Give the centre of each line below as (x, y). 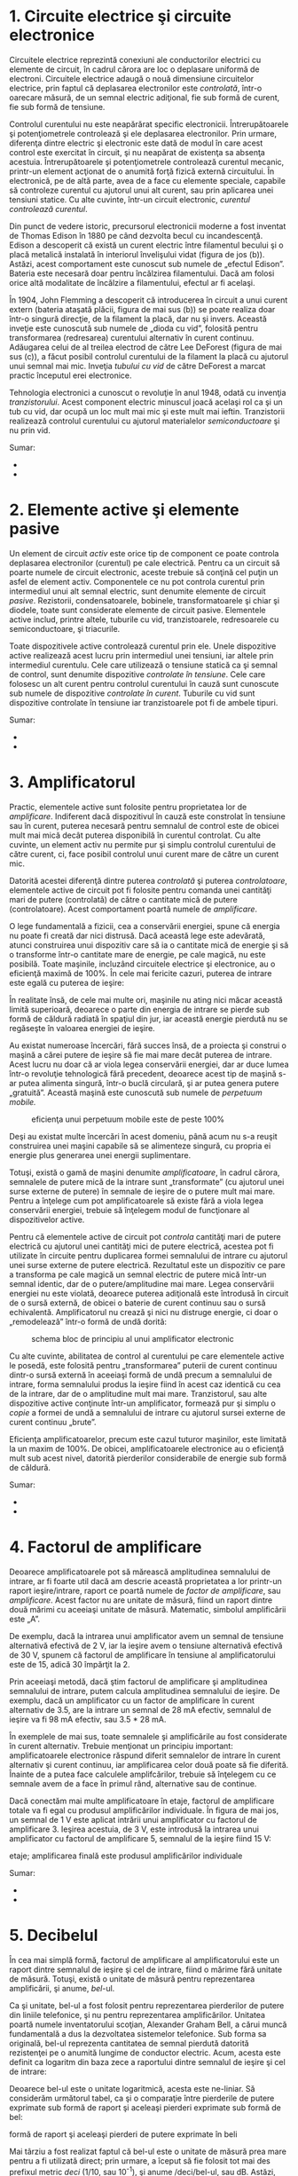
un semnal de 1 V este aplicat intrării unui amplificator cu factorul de (133, 1819)
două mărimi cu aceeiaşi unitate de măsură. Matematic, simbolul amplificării (148, 1609)
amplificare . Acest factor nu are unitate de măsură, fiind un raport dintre (141, 1600)
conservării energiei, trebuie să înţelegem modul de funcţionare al (129, 1210)
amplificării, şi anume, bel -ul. (62, 1988)
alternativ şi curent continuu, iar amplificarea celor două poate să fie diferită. (149, 1764)
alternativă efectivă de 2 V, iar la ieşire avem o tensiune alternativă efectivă (146, 1645)
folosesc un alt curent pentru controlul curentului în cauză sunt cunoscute (144, 683)
